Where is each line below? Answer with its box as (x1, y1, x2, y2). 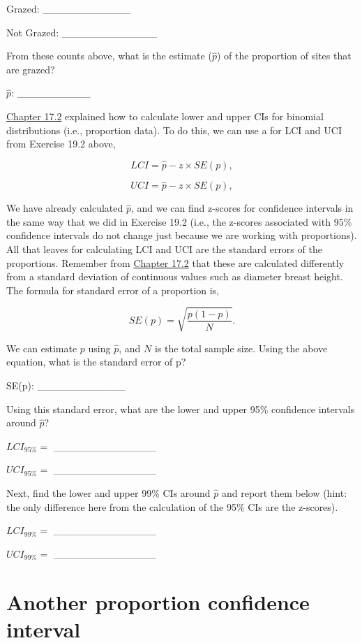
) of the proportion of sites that (216, 48, 352, 63)
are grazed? (6, 62, 55, 76)
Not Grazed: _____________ (6, 24, 158, 39)
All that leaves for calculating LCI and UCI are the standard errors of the (6, 241, 322, 256)
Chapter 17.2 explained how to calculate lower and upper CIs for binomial (6, 108, 324, 123)
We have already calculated (6, 201, 123, 215)
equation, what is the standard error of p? (6, 354, 186, 369)
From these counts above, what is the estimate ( (6, 48, 212, 63)
